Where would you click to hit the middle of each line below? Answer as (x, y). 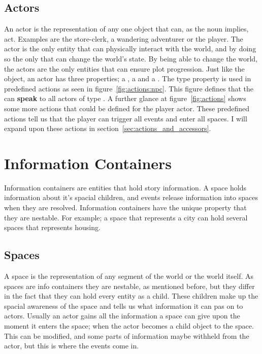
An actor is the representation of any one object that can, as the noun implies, (126, 29)
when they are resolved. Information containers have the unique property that (125, 207)
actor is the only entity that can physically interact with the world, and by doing (130, 49)
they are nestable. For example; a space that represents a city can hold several (126, 217)
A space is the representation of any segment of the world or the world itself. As (129, 276)
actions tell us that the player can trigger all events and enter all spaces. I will (126, 118)
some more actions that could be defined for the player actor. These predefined (127, 108)
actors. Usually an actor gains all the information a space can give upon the (122, 316)
